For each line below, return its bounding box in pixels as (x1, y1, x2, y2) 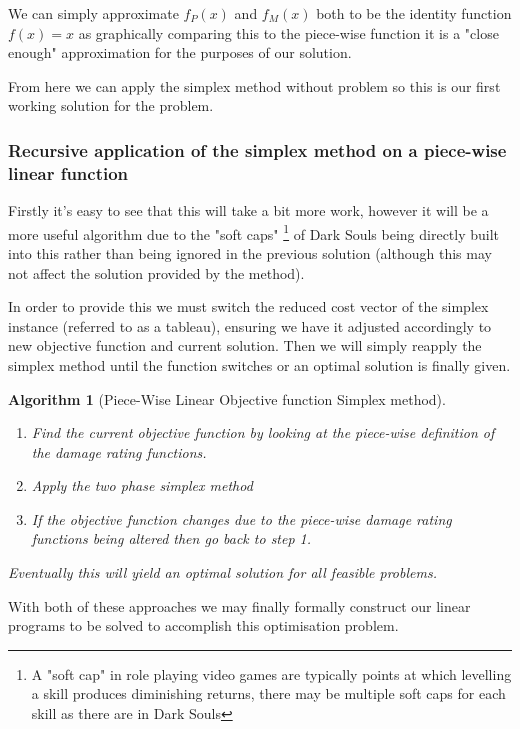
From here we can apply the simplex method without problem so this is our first (8, 75, 501, 96)
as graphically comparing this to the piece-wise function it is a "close (78, 22, 499, 43)
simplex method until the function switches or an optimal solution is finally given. (8, 354, 511, 375)
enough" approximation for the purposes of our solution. (8, 42, 352, 63)
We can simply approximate (8, 3, 179, 23)
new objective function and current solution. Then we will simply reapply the (8, 335, 482, 356)
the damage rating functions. (31, 441, 207, 462)
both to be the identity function (316, 3, 512, 23)
